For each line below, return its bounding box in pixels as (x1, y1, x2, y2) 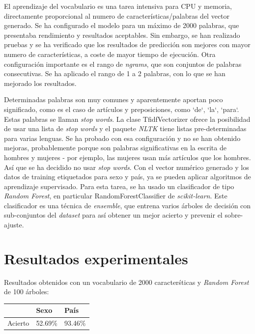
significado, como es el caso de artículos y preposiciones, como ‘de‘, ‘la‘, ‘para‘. (4, 104, 239, 114)
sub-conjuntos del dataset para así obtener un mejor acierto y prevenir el (4, 210, 223, 220)
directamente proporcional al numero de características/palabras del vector (4, 10, 230, 21)
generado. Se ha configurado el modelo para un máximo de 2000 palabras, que (4, 20, 239, 30)
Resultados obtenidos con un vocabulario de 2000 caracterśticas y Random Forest (4, 277, 249, 287)
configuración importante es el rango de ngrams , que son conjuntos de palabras (4, 58, 242, 69)
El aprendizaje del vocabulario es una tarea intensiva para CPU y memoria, (4, 1, 232, 11)
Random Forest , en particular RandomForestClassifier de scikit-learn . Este (4, 191, 227, 201)
